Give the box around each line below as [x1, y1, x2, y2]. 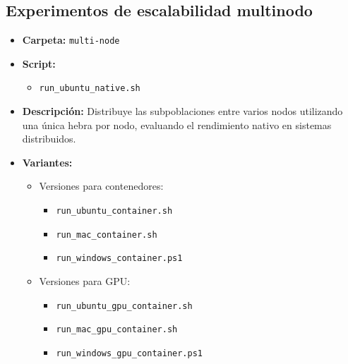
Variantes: [22, 154, 73, 169]
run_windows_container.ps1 [56, 253, 183, 264]
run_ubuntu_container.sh [56, 206, 173, 217]
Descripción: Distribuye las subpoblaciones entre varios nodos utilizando [22, 104, 343, 119]
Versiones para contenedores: [39, 178, 164, 193]
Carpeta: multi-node [22, 32, 120, 47]
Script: [22, 56, 56, 71]
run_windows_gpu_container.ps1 [56, 348, 203, 358]
